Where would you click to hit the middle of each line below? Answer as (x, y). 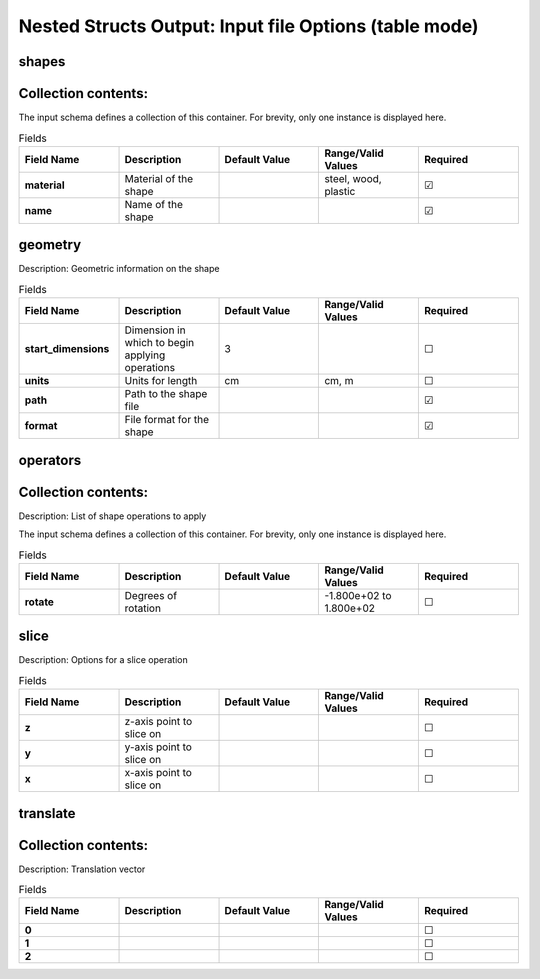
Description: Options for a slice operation (103, 660)
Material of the (159, 178)
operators (50, 460)
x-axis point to (158, 773)
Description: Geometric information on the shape (119, 269)
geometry (50, 245)
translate (47, 813)
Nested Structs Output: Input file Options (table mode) (248, 26)
